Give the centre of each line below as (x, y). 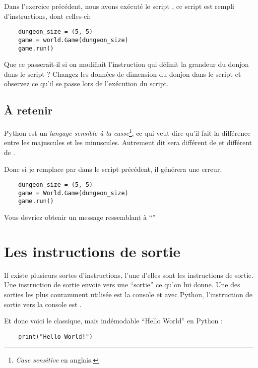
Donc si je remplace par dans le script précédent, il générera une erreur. (113, 169)
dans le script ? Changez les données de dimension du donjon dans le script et (123, 74)
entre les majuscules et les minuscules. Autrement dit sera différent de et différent (128, 142)
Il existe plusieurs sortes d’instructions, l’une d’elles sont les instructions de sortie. (129, 275)
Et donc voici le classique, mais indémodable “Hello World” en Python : (113, 321)
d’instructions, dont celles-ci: (47, 16)
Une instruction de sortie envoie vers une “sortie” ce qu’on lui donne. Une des (122, 285)
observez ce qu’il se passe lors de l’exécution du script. (86, 83)
